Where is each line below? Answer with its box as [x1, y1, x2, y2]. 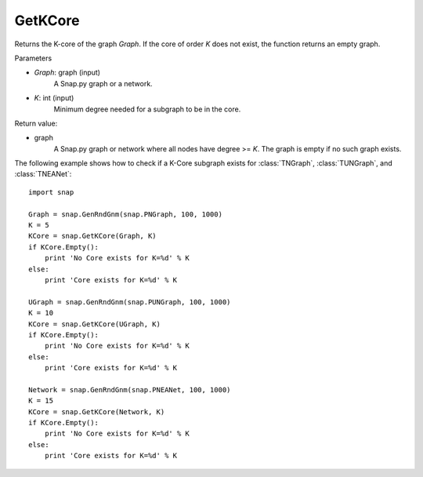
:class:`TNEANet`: [14, 169, 72, 179]
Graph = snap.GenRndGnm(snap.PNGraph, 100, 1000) [28, 209, 223, 219]
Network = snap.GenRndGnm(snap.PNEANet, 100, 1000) [28, 385, 231, 394]
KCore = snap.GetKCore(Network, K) [28, 407, 165, 416]
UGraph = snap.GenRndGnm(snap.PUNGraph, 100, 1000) [28, 297, 231, 306]
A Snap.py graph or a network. [53, 78, 153, 88]
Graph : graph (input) [34, 67, 101, 78]
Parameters [14, 53, 52, 63]
